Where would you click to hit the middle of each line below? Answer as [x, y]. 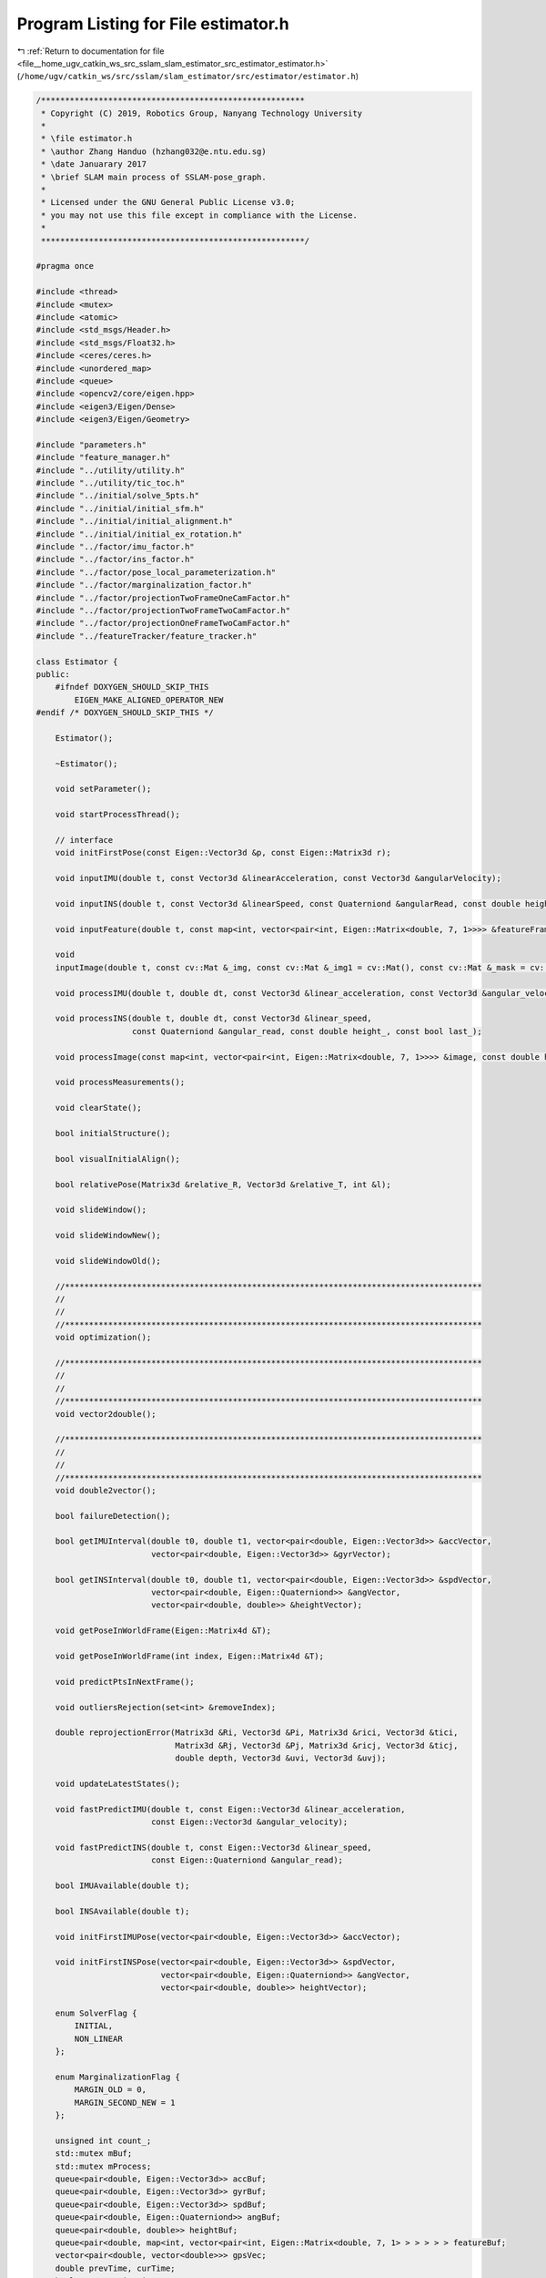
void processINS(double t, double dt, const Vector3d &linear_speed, [213, 1019]
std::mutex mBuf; [94, 2154]
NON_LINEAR [98, 2038]
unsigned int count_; [103, 2140]
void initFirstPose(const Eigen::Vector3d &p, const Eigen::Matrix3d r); [223, 853]
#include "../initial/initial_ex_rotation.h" [139, 534]
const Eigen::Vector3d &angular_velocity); [249, 1822]
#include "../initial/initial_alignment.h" [135, 521]
